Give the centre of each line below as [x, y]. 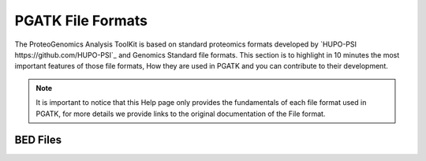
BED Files [38, 140]
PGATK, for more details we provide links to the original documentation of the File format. [181, 114]
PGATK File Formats [81, 21]
